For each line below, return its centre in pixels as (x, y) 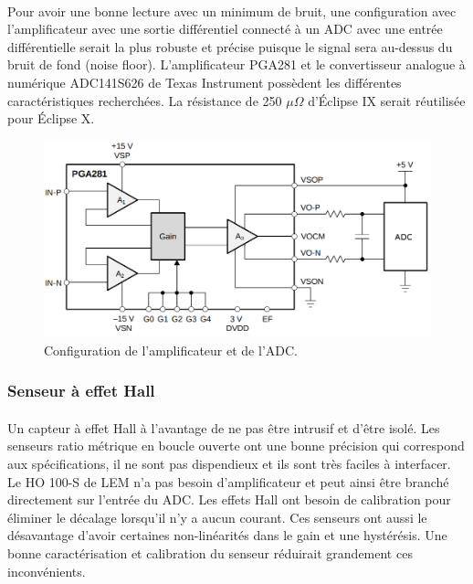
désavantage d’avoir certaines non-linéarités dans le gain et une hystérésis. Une (227, 535)
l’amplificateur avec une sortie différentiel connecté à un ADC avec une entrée (225, 29)
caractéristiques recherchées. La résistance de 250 (145, 100)
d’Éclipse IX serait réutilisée (387, 100)
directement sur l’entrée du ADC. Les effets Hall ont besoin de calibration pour (229, 499)
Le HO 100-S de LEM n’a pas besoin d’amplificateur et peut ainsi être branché (228, 481)
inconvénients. (47, 571)
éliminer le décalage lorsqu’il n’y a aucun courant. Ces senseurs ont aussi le (217, 517)
